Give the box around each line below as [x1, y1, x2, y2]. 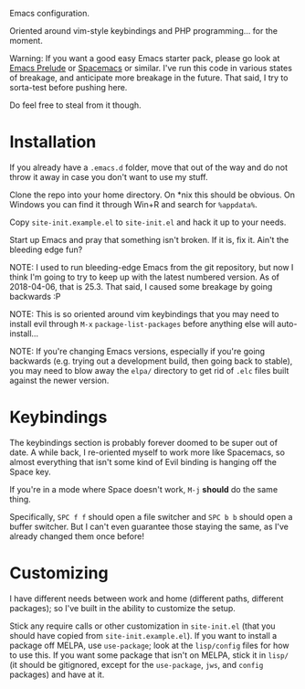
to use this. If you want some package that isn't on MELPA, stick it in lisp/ [9, 649, 289, 661]
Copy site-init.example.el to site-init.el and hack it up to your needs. [9, 217, 287, 228]
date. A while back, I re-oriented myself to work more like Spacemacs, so [9, 447, 286, 458]
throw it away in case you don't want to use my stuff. [9, 171, 208, 182]
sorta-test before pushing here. [9, 82, 128, 92]
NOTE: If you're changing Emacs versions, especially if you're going [9, 345, 266, 356]
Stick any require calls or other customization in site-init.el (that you [9, 620, 276, 631]
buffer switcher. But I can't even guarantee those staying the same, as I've [9, 521, 289, 532]
